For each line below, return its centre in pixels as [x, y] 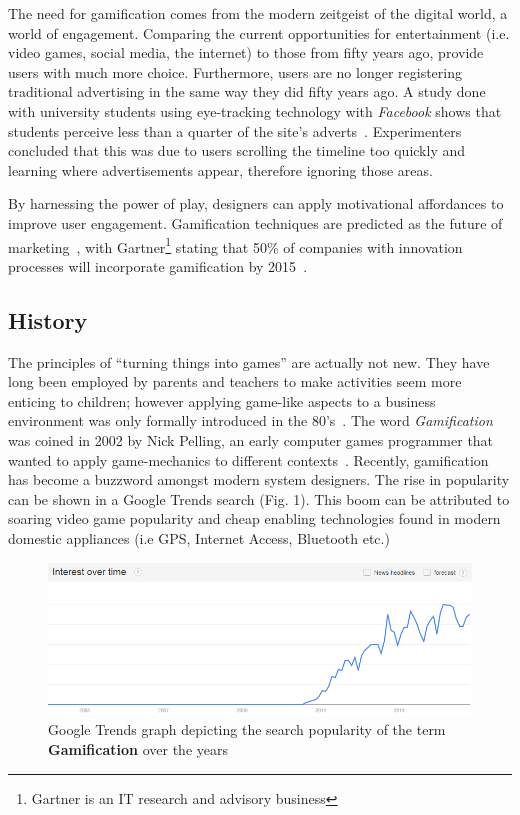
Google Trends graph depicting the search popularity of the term [247, 729]
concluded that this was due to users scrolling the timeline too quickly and [237, 150]
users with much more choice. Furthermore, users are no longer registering [235, 71]
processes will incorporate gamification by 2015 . [158, 265]
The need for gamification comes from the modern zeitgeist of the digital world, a [258, 13]
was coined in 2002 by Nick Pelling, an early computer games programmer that [251, 439]
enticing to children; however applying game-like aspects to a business [222, 400]
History [48, 319]
